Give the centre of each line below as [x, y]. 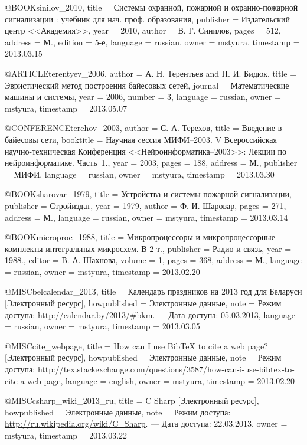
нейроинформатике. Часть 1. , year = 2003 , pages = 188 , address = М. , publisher [151, 163]
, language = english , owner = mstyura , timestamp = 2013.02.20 [178, 380]
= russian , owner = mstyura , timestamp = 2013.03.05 [102, 326]
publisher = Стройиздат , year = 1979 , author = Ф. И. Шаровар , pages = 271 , [146, 205]
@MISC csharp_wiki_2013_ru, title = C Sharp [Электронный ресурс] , [132, 400]
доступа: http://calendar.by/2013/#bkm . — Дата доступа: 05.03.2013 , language [150, 314]
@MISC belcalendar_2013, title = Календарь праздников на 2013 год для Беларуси [153, 291]
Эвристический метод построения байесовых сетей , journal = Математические [147, 85]
